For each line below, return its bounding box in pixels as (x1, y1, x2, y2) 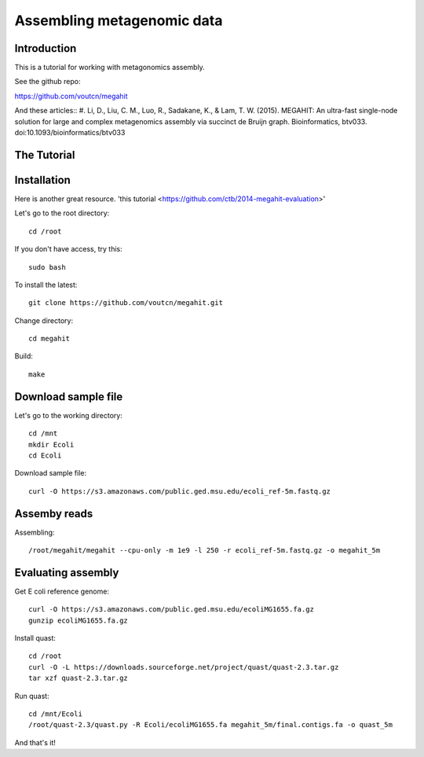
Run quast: (14, 691, 50, 700)
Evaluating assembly (14, 566, 119, 579)
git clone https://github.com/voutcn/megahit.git (28, 299, 224, 307)
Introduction (14, 42, 77, 55)
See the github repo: (14, 77, 82, 86)
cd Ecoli (28, 450, 62, 460)
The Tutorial (14, 148, 75, 161)
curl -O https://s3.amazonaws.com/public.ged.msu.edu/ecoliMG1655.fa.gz (28, 605, 314, 614)
